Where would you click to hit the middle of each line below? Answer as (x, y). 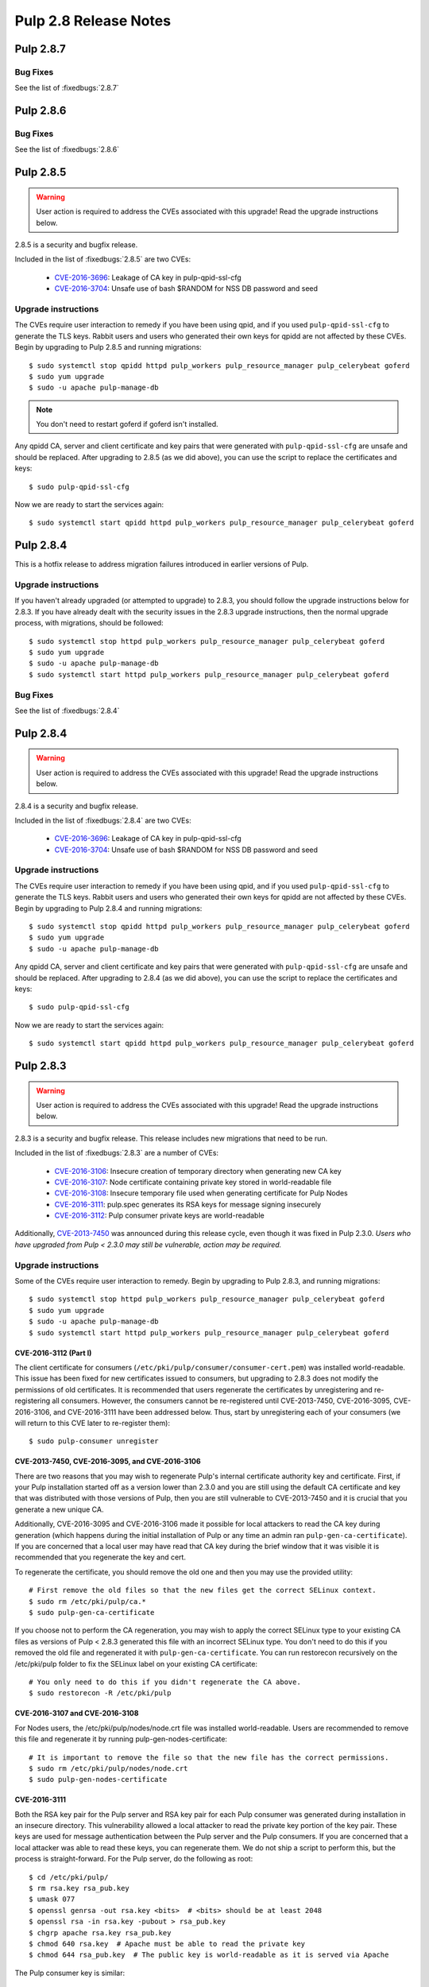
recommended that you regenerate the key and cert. (100, 1557)
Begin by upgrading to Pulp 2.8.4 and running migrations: (108, 908)
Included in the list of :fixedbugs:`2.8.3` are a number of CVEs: (116, 1153)
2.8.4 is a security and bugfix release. (76, 806)
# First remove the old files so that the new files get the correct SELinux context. (203, 1590)
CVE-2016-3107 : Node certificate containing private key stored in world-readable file (193, 1182)
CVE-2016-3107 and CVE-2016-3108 (77, 1714)
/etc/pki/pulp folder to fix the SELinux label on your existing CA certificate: (136, 1664)
